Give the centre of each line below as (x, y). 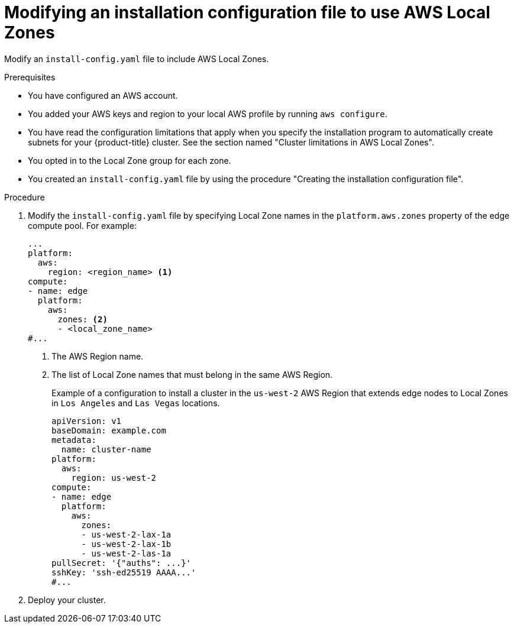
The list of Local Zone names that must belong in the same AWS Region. (192, 374)
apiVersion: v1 (87, 421)
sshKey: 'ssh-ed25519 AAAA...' (124, 572)
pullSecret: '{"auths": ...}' (122, 563)
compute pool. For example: (82, 225)
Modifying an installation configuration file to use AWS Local (247, 12)
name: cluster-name (106, 449)
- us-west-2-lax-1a (126, 534)
